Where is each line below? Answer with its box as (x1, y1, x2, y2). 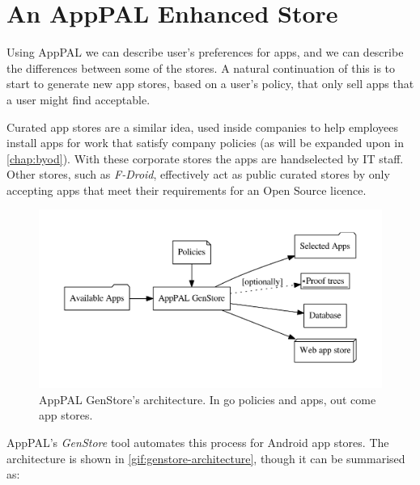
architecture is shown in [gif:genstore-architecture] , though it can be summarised (6, 449, 405, 466)
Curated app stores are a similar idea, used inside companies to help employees (6, 118, 399, 135)
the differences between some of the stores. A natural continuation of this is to (6, 59, 396, 76)
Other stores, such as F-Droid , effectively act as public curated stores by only (6, 166, 390, 183)
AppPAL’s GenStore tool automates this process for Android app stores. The (6, 433, 389, 450)
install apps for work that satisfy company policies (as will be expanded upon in (6, 134, 404, 151)
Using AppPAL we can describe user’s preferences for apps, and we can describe (6, 44, 404, 61)
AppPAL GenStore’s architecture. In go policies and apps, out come (39, 390, 376, 407)
